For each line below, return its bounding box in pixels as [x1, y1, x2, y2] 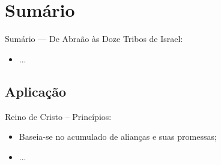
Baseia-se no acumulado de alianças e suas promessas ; [19, 130, 217, 143]
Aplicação [5, 82, 67, 100]
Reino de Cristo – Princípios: [5, 110, 112, 122]
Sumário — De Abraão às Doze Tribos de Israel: [5, 32, 183, 45]
